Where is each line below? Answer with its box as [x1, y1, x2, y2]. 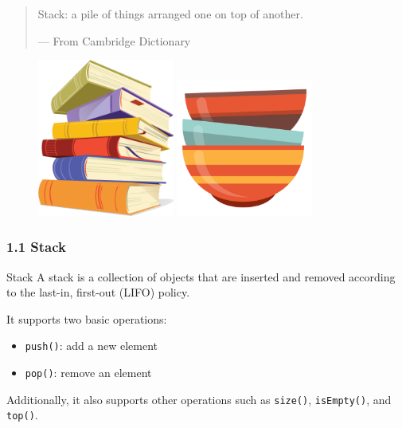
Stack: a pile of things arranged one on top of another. [37, 6, 303, 22]
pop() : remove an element [25, 364, 152, 381]
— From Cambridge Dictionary [37, 32, 191, 49]
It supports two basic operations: [6, 310, 167, 327]
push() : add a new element [25, 337, 158, 354]
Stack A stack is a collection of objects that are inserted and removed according [6, 268, 396, 285]
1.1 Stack [6, 237, 66, 257]
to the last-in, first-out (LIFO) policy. [6, 284, 190, 300]
